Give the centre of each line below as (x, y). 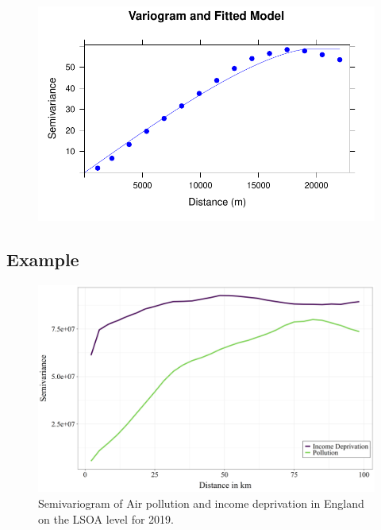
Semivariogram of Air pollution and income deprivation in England (201, 503)
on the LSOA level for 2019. (106, 518)
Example (43, 259)
